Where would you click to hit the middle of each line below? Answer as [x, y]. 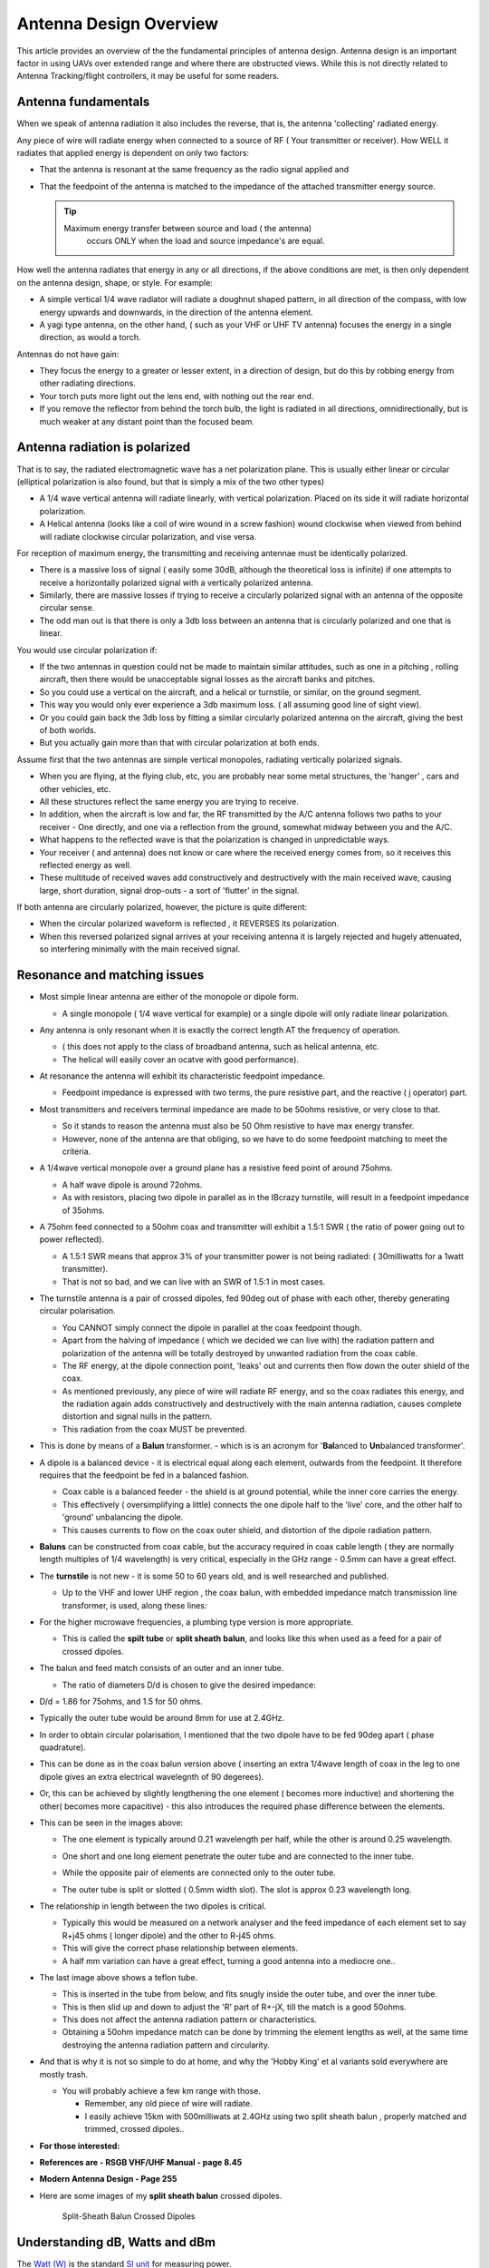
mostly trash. [64, 2074]
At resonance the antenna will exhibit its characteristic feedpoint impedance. [182, 1076]
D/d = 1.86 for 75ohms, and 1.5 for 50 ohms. [121, 1701]
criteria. [77, 1151]
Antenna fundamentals [83, 102]
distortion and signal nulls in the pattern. [137, 1416]
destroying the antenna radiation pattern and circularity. [166, 2045]
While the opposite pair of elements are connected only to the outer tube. [199, 1872]
